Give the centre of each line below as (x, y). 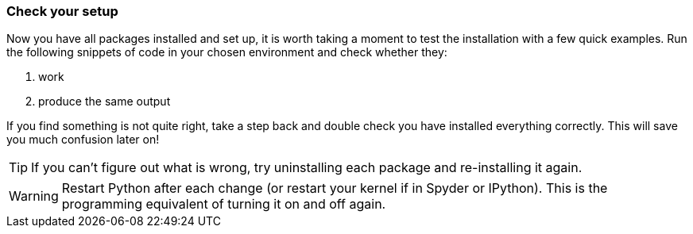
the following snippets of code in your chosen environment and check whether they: (227, 52)
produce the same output (105, 102)
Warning (34, 196)
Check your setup (62, 11)
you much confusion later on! (83, 140)
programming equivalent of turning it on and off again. (224, 204)
